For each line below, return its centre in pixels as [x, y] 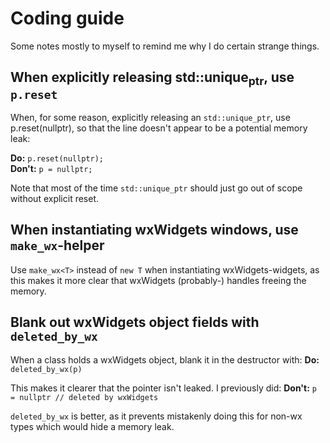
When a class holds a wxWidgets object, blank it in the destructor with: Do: [165, 359]
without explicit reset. [55, 198]
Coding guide [67, 18]
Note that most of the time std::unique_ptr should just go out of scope [156, 188]
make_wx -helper [57, 245]
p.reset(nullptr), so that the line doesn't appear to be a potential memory [159, 128]
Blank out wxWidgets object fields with [135, 322]
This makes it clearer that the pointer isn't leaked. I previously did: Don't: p [163, 388]
